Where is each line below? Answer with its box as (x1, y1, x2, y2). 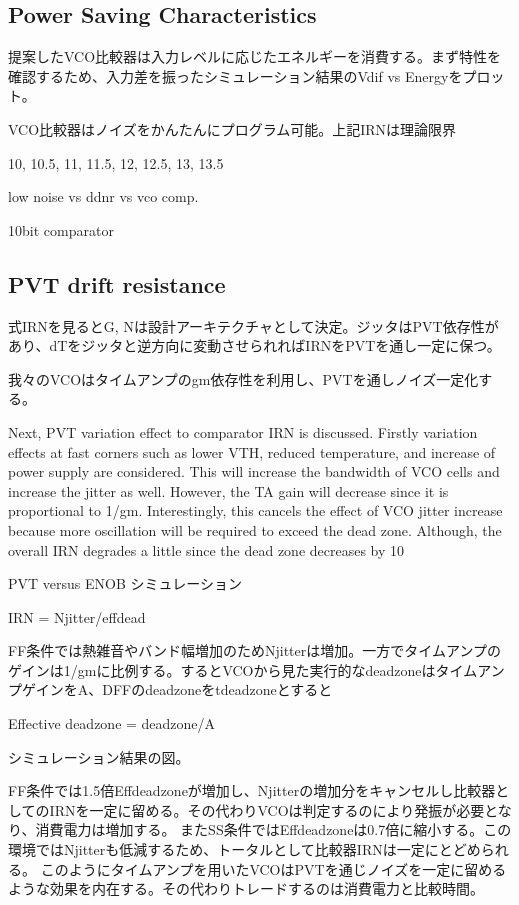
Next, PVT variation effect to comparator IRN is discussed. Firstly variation (8, 421, 478, 442)
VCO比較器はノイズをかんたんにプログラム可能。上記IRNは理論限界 (8, 118, 457, 139)
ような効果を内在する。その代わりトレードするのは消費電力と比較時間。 (8, 878, 484, 899)
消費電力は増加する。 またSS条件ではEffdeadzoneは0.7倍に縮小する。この (35, 819, 512, 840)
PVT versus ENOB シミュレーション (8, 573, 242, 594)
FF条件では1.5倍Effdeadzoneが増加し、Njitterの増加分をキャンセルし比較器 (8, 780, 496, 801)
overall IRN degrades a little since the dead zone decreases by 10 (8, 539, 405, 560)
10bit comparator (8, 219, 114, 240)
